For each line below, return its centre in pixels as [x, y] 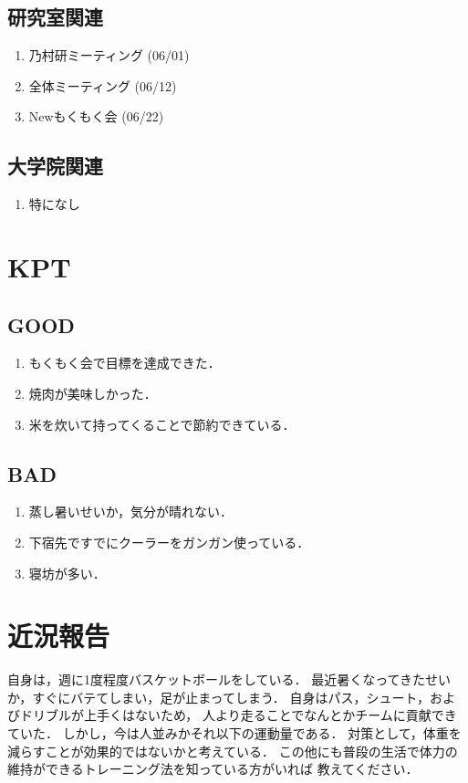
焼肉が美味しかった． [93, 393]
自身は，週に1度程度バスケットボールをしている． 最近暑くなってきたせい [229, 679]
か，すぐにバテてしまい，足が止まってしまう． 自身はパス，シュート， [219, 697]
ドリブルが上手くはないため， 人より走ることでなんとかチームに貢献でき [238, 715]
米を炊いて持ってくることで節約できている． [162, 424]
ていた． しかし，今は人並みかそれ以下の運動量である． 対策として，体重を [234, 733]
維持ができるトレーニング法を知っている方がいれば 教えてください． [213, 769]
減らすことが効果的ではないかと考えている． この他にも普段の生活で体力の [233, 751]
